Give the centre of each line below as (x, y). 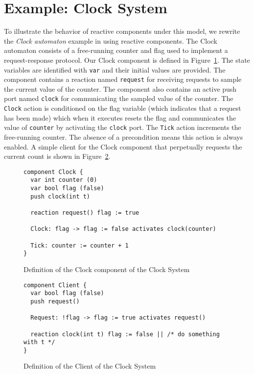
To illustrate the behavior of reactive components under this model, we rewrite (122, 31)
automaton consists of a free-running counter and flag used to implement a (116, 50)
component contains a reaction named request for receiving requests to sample (123, 79)
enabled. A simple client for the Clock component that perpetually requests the (123, 146)
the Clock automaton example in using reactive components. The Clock (111, 40)
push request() (55, 301)
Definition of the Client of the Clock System (90, 366)
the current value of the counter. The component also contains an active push (120, 88)
